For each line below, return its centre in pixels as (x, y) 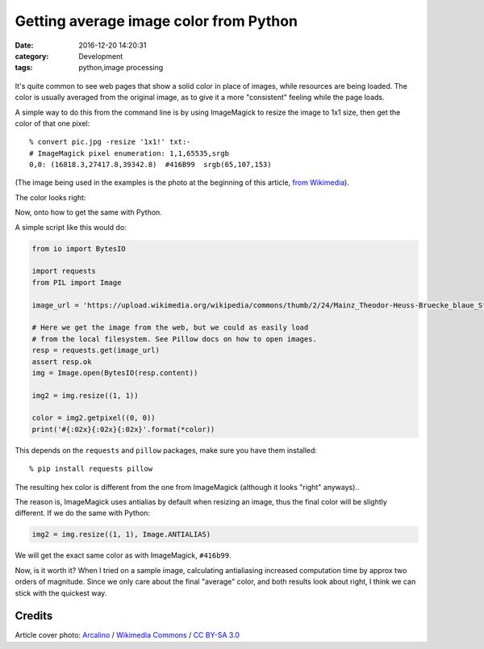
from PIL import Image (77, 282)
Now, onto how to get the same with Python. (89, 212)
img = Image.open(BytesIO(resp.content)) (115, 373)
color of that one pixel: (52, 123)
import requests (64, 271)
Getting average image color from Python (156, 21)
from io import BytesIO (79, 249)
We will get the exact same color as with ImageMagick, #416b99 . (123, 555)
